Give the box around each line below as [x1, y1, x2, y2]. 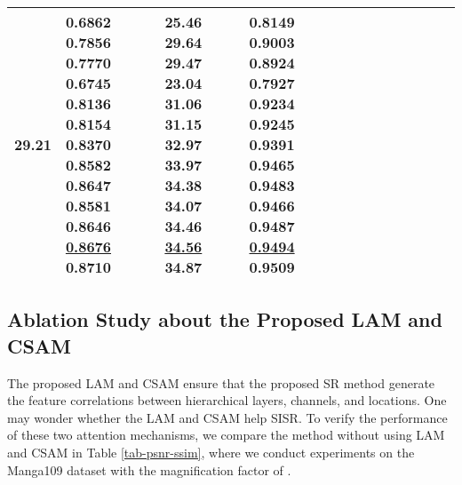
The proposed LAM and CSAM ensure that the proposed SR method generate [7, 373, 435, 392]
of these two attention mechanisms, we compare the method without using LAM [7, 425, 445, 444]
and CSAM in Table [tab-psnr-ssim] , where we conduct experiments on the [7, 442, 415, 461]
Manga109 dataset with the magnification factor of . [7, 460, 291, 479]
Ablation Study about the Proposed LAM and [7, 306, 442, 333]
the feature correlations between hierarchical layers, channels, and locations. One [7, 391, 447, 409]
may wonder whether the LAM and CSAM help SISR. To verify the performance [7, 408, 448, 426]
